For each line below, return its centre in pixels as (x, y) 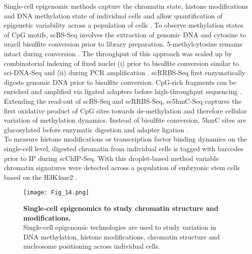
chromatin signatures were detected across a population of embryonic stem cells (122, 167)
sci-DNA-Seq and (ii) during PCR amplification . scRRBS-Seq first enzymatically (125, 72)
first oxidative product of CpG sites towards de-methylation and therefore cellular (126, 110)
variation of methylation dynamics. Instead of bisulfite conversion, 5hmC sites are (125, 120)
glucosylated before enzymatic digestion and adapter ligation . (96, 129)
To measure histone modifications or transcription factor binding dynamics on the (126, 139)
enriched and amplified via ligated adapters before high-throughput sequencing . (123, 91)
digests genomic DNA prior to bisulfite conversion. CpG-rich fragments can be (120, 82)
